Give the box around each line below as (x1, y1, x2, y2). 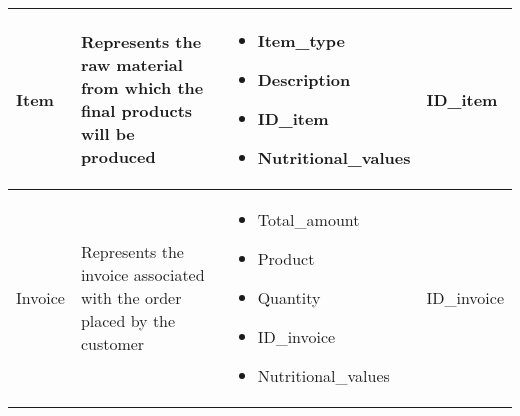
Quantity (257, 286, 321, 309)
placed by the (80, 309, 176, 332)
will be (80, 122, 135, 145)
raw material (80, 53, 183, 76)
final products (80, 99, 193, 122)
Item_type (257, 29, 345, 52)
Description (257, 68, 351, 91)
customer (80, 332, 145, 355)
